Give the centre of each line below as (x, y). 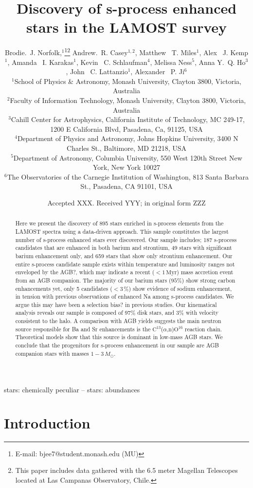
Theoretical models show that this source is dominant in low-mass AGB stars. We (119, 337)
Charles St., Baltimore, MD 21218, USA (126, 148)
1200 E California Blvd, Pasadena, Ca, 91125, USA (126, 129)
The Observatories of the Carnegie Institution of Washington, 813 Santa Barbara (128, 176)
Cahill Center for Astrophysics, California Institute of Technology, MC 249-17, (128, 119)
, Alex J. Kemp (224, 52)
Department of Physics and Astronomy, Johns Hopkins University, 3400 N (128, 138)
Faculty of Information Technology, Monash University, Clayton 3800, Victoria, (128, 100)
